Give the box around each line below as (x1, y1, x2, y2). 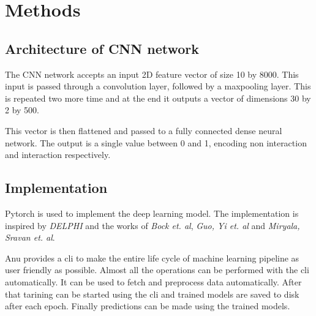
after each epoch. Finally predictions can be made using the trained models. (5, 299, 290, 312)
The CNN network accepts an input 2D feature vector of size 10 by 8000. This (5, 67, 299, 80)
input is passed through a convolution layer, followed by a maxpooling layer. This (5, 80, 311, 92)
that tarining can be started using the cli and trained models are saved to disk (5, 287, 299, 300)
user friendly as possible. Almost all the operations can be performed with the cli (5, 263, 309, 276)
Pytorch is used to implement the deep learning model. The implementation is (5, 206, 299, 219)
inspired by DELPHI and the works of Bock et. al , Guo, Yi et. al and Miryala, (5, 219, 300, 231)
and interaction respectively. (5, 148, 111, 161)
